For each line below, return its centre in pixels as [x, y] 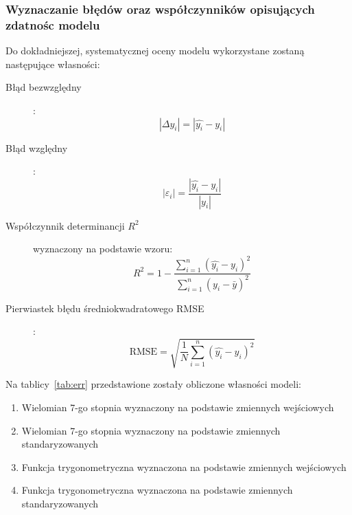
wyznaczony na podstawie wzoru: [103, 249]
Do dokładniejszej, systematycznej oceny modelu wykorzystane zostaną [155, 51]
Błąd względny [37, 147]
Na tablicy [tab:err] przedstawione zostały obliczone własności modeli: [154, 384]
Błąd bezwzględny [44, 87]
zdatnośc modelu [53, 24]
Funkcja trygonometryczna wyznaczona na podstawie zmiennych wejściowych [184, 467]
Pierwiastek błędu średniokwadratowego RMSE [105, 308]
